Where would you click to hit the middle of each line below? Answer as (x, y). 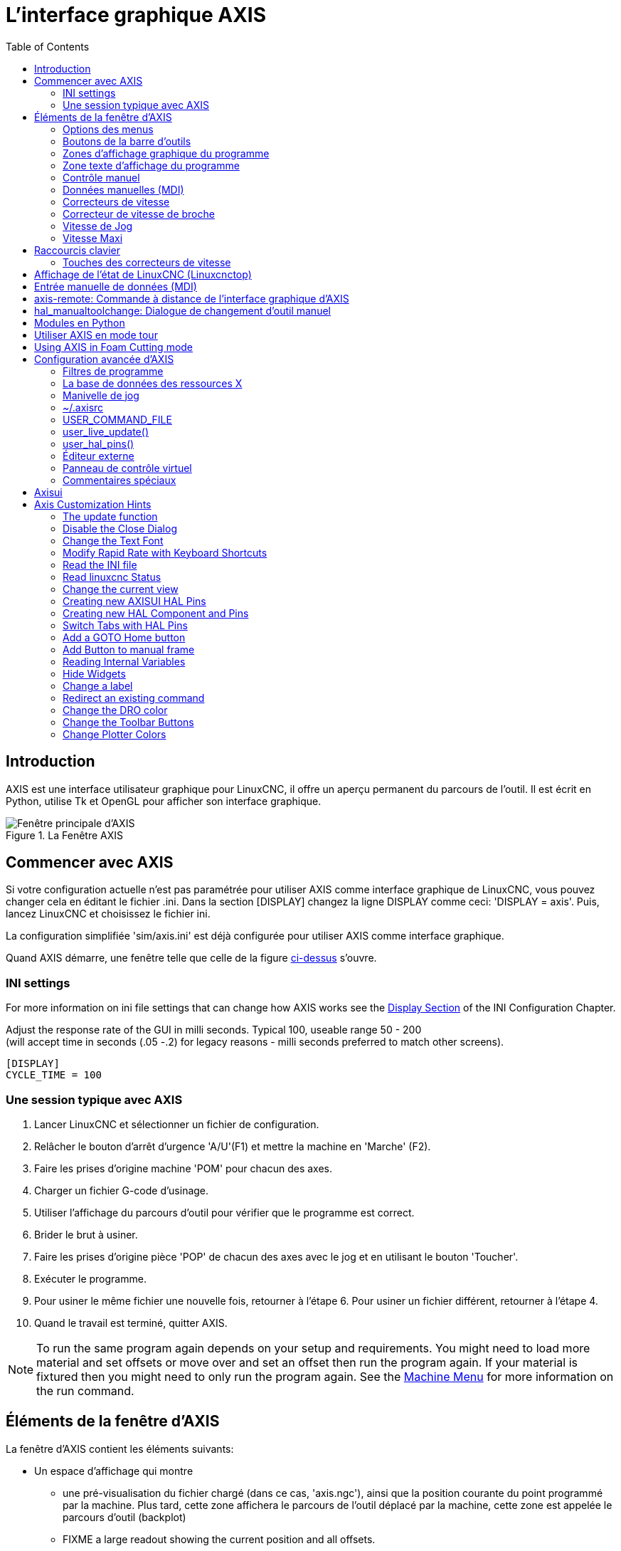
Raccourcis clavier (77, 250)
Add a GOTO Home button (124, 637)
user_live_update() (106, 431)
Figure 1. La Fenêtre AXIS (65, 835)
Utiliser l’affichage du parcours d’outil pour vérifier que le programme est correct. (224, 1212)
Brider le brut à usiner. (86, 1234)
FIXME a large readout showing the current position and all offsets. (219, 1539)
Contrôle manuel (101, 177)
